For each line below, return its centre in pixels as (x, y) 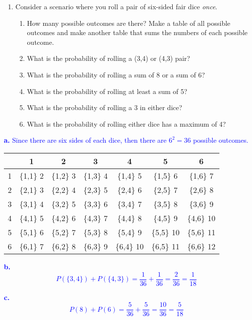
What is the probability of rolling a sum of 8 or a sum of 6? (116, 74)
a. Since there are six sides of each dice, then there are (85, 140)
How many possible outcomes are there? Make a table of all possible (129, 23)
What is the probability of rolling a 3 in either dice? (105, 107)
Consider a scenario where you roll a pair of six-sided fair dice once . (116, 6)
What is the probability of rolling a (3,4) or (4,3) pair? (108, 58)
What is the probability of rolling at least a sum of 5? (107, 91)
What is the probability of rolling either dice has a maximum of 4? (126, 123)
